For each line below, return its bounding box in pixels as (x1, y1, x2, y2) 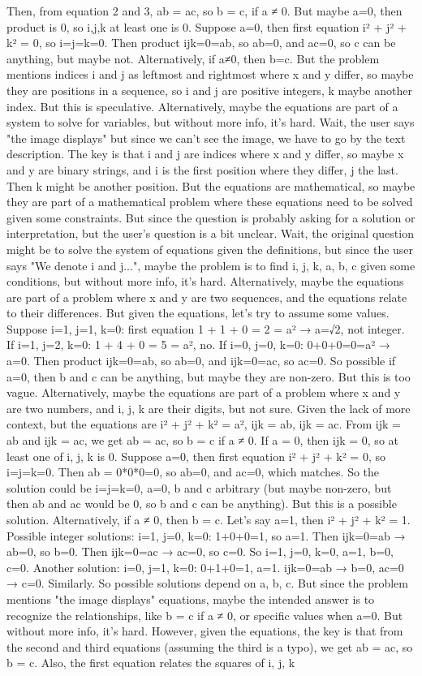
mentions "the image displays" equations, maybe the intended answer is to (6, 590, 375, 607)
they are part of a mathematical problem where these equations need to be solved (6, 193, 413, 210)
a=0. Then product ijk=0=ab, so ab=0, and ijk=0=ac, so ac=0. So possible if (6, 352, 396, 369)
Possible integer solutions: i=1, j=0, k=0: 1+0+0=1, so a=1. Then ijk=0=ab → (6, 527, 406, 544)
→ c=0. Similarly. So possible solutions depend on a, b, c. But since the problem (6, 575, 408, 592)
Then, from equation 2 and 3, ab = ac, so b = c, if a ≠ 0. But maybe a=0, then (6, 2, 403, 19)
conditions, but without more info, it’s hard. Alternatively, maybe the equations (6, 273, 404, 290)
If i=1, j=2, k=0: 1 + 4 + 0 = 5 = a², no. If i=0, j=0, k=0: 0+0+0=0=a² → (6, 336, 390, 353)
